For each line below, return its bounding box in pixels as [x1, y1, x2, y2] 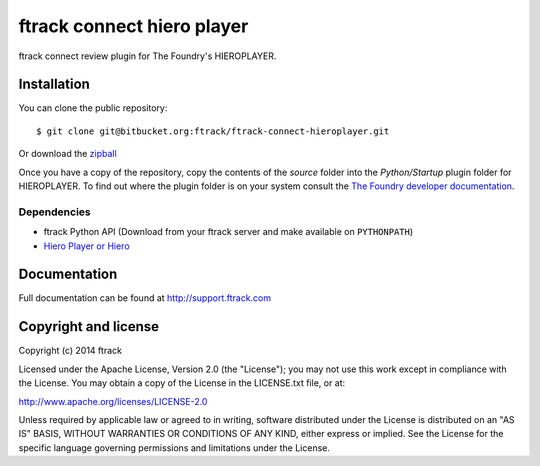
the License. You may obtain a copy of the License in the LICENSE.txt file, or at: [18, 377, 346, 389]
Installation [18, 76, 90, 93]
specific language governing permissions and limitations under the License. [18, 441, 330, 454]
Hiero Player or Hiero [43, 240, 130, 252]
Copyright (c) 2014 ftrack [18, 345, 122, 357]
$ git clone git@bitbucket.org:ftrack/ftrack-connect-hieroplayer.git [36, 125, 390, 137]
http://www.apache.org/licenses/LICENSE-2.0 [18, 395, 208, 407]
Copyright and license [18, 318, 160, 335]
